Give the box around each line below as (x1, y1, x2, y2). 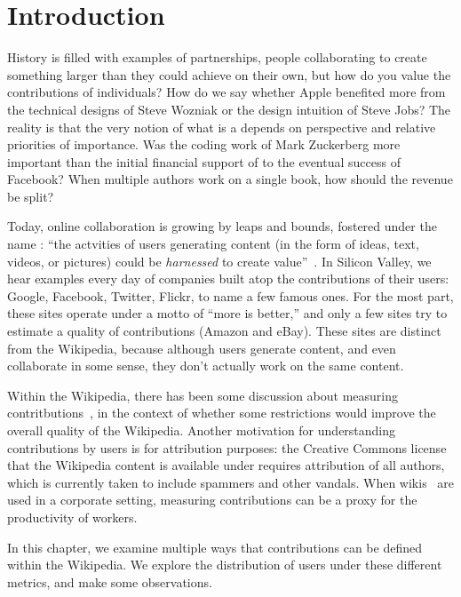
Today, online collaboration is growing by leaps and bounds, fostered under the (7, 217, 437, 235)
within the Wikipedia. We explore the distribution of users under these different (7, 555, 442, 574)
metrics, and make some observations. (7, 572, 212, 591)
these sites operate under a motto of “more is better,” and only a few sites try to (7, 304, 448, 322)
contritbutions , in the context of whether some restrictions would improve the (7, 403, 436, 422)
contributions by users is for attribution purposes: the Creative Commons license (7, 438, 447, 457)
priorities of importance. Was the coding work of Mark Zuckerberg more (7, 135, 401, 154)
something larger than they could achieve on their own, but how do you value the (7, 65, 451, 84)
